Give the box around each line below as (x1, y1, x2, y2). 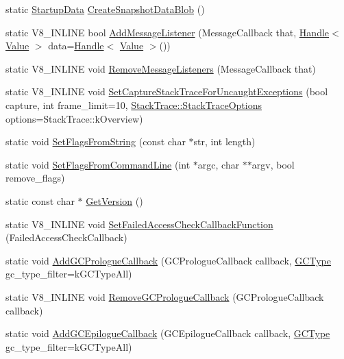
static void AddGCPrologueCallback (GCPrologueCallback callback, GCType (5, 253, 331, 267)
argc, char (197, 157, 240, 171)
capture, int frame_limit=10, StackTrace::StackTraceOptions (5, 97, 262, 112)
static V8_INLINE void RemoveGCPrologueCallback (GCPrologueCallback (5, 289, 324, 304)
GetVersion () (86, 193, 143, 208)
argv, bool (251, 157, 295, 171)
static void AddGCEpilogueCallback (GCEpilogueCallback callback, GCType (5, 326, 330, 341)
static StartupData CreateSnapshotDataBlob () (5, 2, 205, 16)
